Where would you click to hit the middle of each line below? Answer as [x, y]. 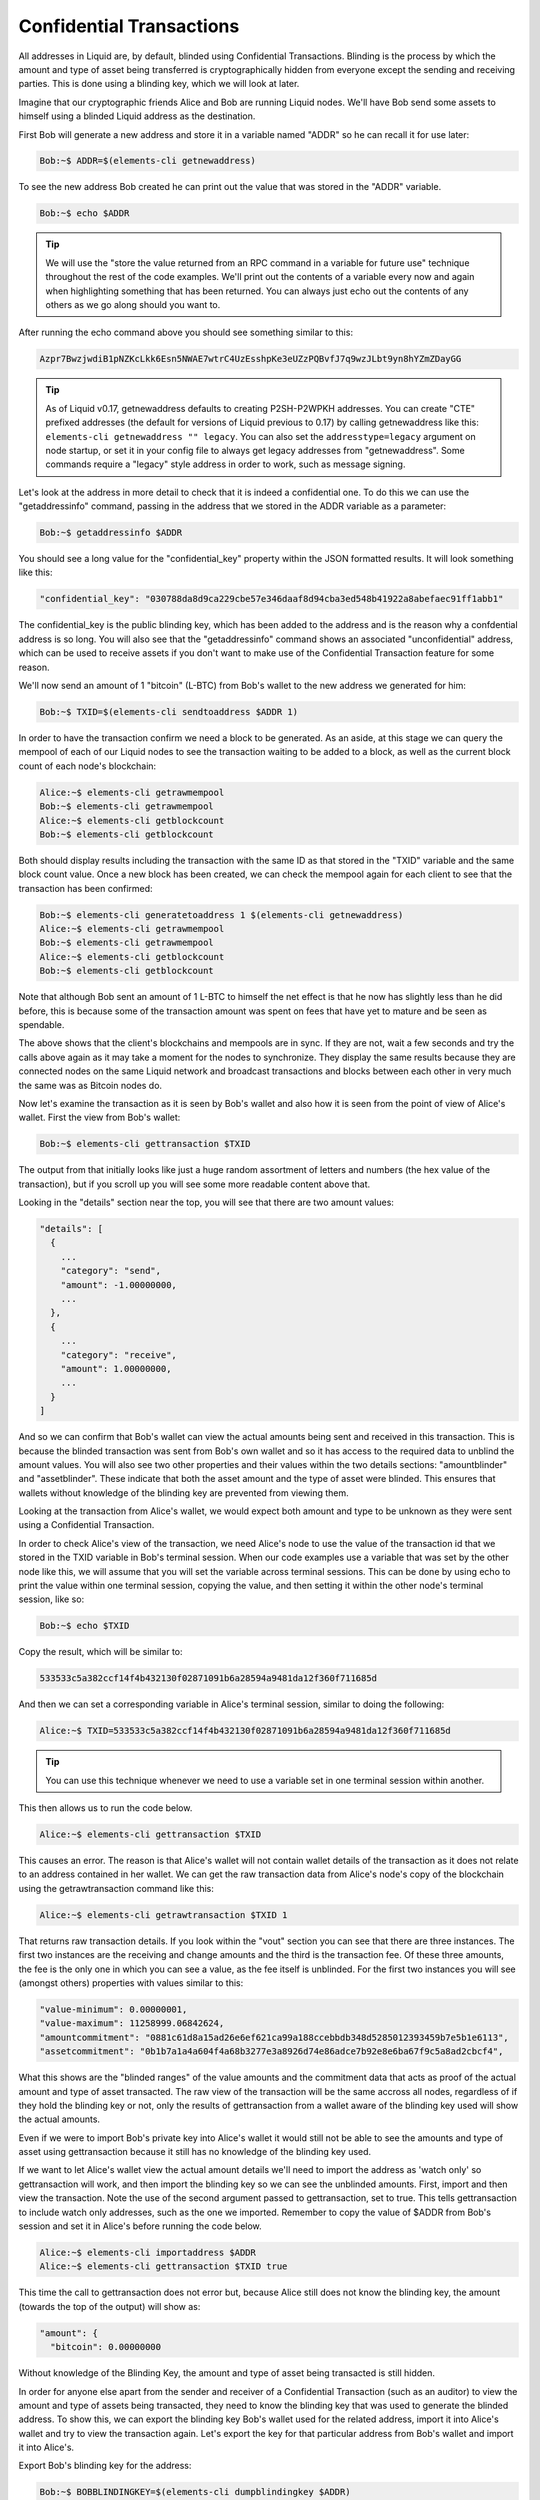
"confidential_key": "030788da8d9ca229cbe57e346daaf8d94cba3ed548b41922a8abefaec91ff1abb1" [271, 599]
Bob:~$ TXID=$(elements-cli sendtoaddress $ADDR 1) [169, 711]
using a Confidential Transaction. [86, 1525]
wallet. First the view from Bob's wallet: [99, 1117]
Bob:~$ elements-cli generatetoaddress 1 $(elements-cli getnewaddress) [221, 914]
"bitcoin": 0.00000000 [106, 2347]
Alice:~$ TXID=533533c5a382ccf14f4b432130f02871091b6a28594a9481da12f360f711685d [245, 1731]
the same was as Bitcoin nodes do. [90, 1085]
